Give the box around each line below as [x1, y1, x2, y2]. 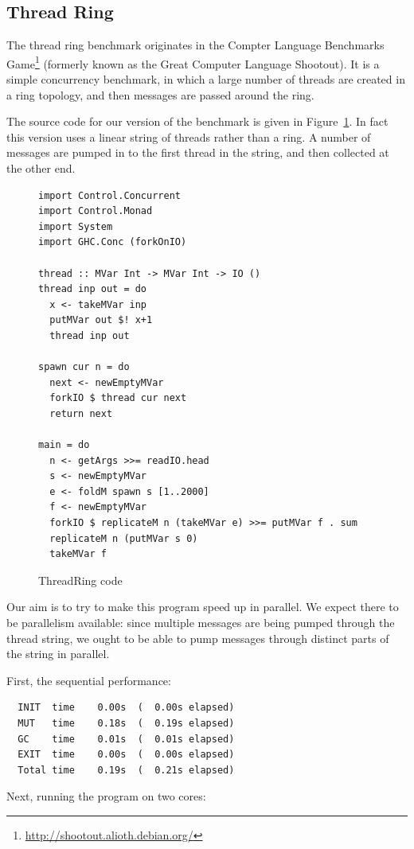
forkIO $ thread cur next [49, 392, 187, 404]
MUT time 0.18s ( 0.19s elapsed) [18, 718, 235, 730]
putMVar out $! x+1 [49, 314, 153, 326]
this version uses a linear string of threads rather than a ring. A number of [6, 128, 371, 145]
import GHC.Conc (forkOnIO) [38, 236, 187, 248]
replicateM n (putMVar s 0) [49, 532, 198, 544]
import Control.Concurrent [38, 189, 181, 201]
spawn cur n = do [38, 361, 130, 373]
